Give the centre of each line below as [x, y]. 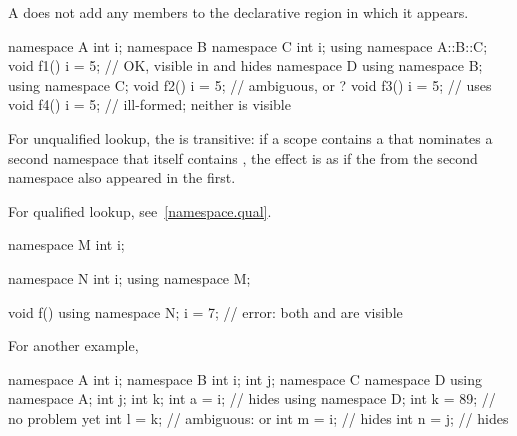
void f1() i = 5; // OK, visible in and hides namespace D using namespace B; [245, 65]
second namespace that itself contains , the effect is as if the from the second [243, 157]
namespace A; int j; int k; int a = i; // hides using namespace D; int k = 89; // [252, 398]
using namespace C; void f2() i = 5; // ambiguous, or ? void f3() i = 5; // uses [250, 84]
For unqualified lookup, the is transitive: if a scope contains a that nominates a [250, 137]
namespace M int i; [66, 244]
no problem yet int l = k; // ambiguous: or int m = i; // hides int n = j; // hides [258, 417]
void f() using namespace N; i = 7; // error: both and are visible [205, 311]
